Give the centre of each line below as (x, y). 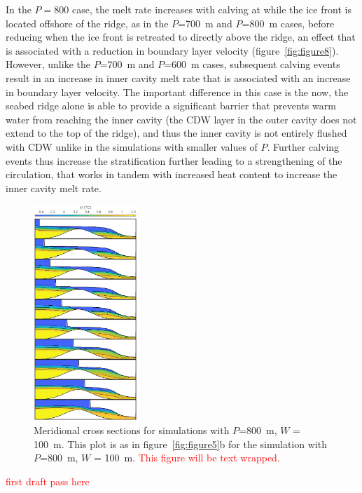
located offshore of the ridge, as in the (87, 23)
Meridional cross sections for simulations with (132, 430)
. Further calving (303, 146)
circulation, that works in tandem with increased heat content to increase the (172, 174)
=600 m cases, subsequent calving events (252, 64)
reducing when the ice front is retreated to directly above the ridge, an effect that (181, 37)
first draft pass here (48, 481)
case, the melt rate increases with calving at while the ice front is (211, 9)
